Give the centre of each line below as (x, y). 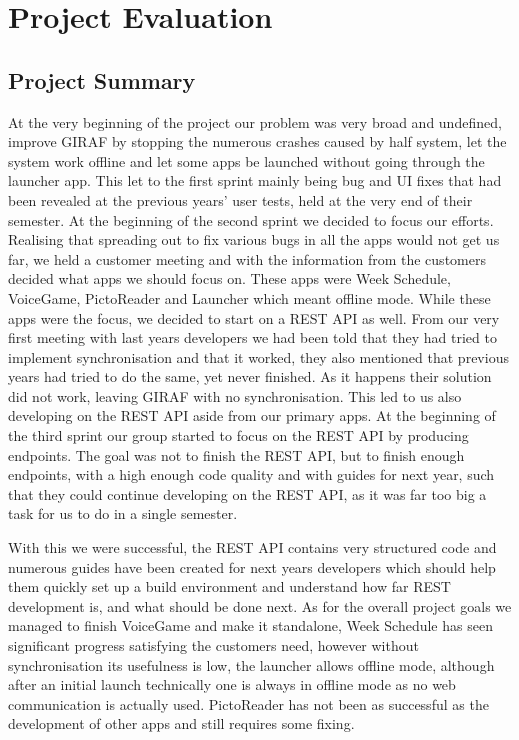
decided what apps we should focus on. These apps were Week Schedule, (229, 278)
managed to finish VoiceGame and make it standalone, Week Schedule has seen (250, 625)
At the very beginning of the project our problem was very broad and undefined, (255, 121)
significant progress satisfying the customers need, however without (213, 645)
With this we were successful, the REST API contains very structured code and (252, 547)
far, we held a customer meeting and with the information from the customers (247, 258)
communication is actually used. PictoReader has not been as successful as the (248, 703)
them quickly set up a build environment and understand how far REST (229, 586)
